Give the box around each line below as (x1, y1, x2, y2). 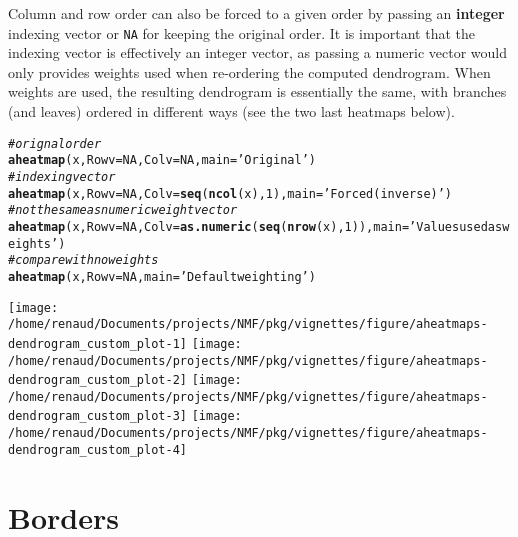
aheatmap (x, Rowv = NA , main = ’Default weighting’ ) (8, 269, 316, 284)
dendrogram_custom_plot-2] (8, 373, 187, 388)
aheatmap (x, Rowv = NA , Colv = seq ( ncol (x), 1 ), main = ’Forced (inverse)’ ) (8, 186, 453, 201)
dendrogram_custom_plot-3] (8, 409, 187, 424)
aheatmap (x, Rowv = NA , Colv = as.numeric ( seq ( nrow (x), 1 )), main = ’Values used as (8, 219, 503, 234)
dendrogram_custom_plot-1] (8, 336, 187, 351)
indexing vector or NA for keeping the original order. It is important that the (8, 22, 475, 43)
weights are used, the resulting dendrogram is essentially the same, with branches (8, 81, 507, 102)
